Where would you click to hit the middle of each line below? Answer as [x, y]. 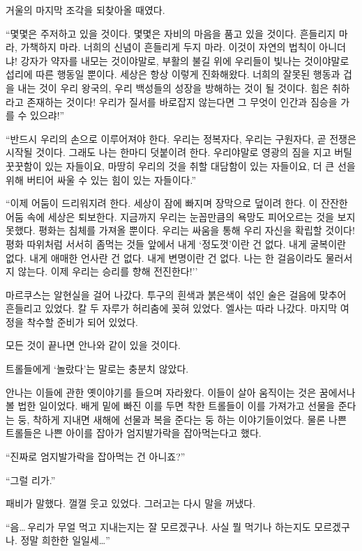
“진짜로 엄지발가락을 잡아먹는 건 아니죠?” [96, 457]
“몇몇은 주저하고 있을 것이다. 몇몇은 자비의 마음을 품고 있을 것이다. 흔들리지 [171, 33]
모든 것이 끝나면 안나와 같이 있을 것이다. [93, 345]
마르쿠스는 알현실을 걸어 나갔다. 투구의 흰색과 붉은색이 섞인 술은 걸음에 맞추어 [176, 294]
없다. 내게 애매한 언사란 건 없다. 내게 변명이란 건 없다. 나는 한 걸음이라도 [164, 257]
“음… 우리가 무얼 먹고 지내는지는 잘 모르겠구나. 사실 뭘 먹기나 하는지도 [158, 526]
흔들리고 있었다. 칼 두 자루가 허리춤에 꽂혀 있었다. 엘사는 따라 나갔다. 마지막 [172, 308]
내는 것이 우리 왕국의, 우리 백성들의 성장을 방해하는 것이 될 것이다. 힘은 [173, 87]
